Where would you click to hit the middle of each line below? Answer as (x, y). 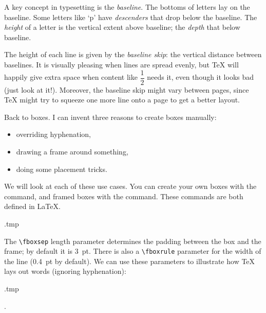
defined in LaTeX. (32, 206)
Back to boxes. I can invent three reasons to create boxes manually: (110, 117)
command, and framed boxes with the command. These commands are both (124, 196)
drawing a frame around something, (72, 151)
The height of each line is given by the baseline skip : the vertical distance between (133, 54)
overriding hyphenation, (53, 134)
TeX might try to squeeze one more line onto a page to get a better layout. (122, 100)
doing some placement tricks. (62, 169)
